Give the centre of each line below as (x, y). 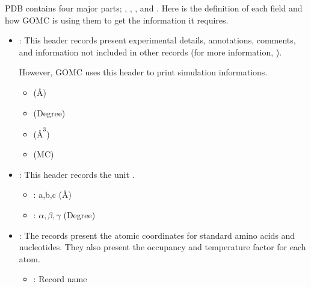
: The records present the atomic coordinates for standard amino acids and (157, 235)
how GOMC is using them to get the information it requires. (117, 20)
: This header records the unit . (77, 174)
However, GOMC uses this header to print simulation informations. (143, 72)
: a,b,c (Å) (52, 194)
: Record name (60, 279)
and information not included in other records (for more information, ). (150, 52)
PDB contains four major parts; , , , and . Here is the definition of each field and (154, 8)
